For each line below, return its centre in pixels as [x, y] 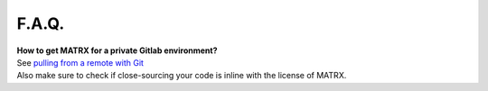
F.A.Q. [41, 23]
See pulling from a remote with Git [80, 62]
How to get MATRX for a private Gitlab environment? [117, 50]
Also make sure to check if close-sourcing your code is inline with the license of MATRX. [182, 76]
